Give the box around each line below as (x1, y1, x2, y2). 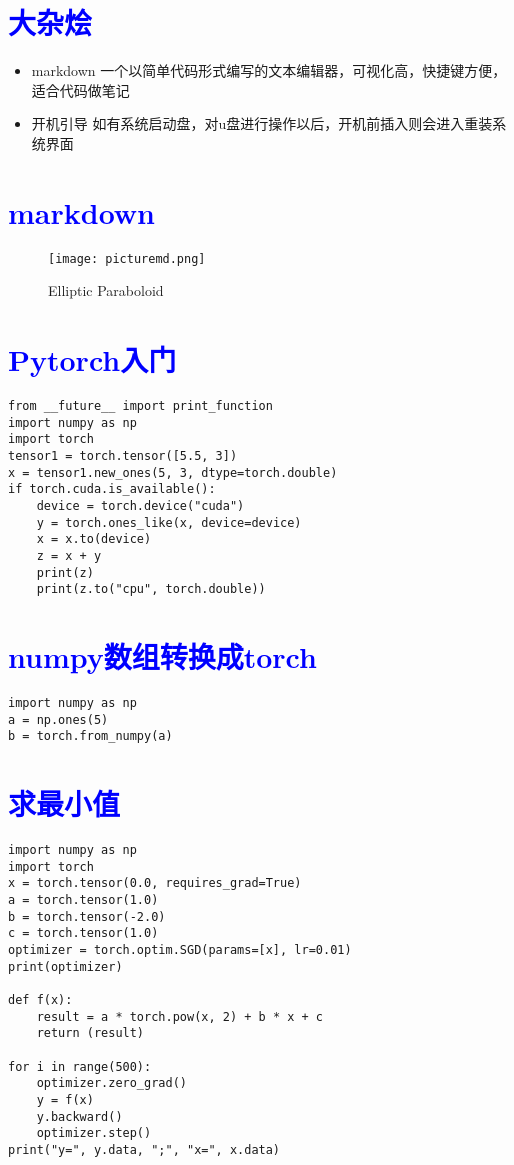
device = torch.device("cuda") (36, 498, 245, 513)
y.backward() (36, 1109, 123, 1124)
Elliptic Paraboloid (48, 280, 164, 301)
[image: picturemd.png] (48, 251, 206, 266)
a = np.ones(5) (8, 712, 109, 727)
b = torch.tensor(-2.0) (8, 909, 166, 924)
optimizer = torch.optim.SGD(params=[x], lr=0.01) (8, 943, 352, 958)
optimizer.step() (36, 1126, 152, 1141)
